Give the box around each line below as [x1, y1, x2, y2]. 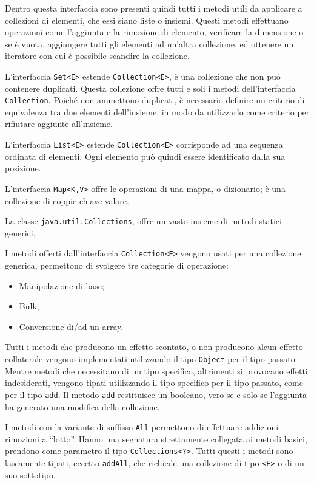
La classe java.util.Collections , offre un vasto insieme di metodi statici [5, 215, 282, 227]
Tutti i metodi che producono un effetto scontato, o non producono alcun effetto [5, 340, 303, 353]
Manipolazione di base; [19, 279, 104, 292]
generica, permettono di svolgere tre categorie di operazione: [5, 259, 229, 272]
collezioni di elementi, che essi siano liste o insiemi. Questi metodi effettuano [5, 13, 289, 26]
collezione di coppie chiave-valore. [5, 194, 129, 207]
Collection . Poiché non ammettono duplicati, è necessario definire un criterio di [5, 94, 305, 106]
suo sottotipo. [5, 468, 56, 481]
